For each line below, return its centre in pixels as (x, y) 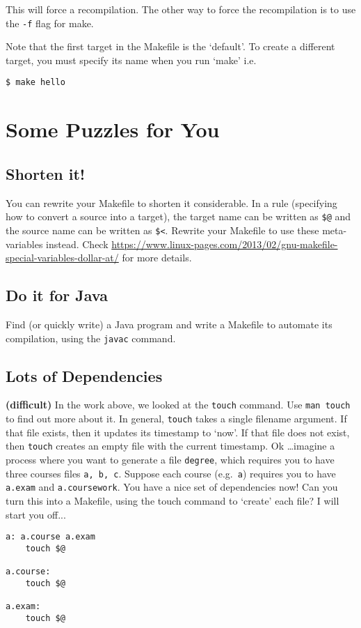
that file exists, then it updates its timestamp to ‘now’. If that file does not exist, (178, 432)
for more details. (157, 258)
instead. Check (77, 244)
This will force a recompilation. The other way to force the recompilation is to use (181, 9)
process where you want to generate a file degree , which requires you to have (170, 459)
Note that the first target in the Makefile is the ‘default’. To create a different (170, 46)
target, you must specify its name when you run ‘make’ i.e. (131, 60)
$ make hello (35, 83)
